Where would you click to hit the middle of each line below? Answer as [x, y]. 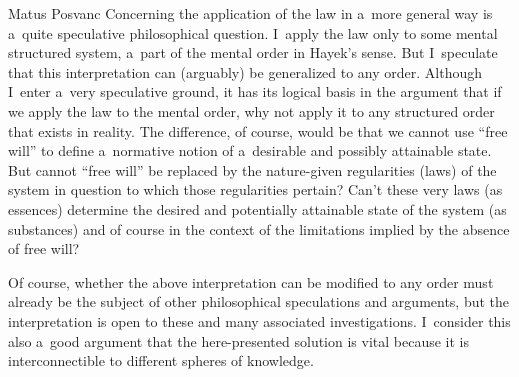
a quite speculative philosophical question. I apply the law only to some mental [253, 32]
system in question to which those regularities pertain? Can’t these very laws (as [255, 189]
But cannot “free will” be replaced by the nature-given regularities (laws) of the [252, 169]
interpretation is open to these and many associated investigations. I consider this [259, 320]
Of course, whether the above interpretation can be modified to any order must [251, 281]
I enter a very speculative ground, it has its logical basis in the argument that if [255, 91]
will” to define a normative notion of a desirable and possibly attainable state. [250, 150]
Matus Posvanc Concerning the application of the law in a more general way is [250, 13]
